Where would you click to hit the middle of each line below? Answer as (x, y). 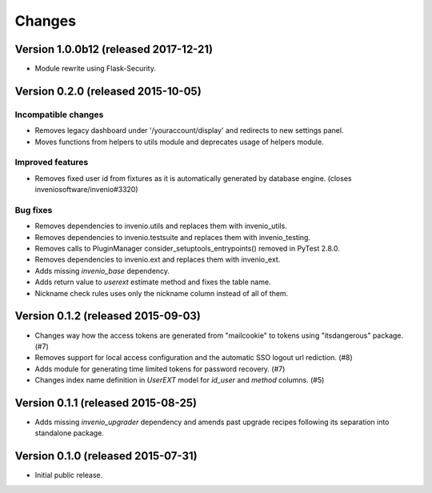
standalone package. (69, 433)
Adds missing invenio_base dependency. (102, 271)
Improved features (52, 162)
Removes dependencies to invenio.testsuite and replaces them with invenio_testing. (173, 237)
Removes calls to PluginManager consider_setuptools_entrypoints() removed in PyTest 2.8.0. (187, 249)
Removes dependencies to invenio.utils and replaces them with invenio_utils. (161, 226)
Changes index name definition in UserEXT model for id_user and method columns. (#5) (180, 380)
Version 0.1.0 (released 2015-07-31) (106, 456)
